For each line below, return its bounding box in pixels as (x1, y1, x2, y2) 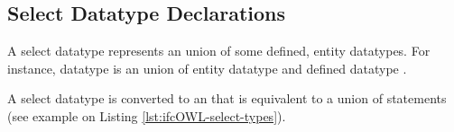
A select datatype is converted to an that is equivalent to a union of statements (7, 89, 447, 108)
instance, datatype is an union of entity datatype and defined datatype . (7, 58, 407, 77)
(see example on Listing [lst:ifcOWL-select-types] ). (7, 106, 286, 125)
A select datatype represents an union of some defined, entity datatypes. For (7, 41, 431, 60)
